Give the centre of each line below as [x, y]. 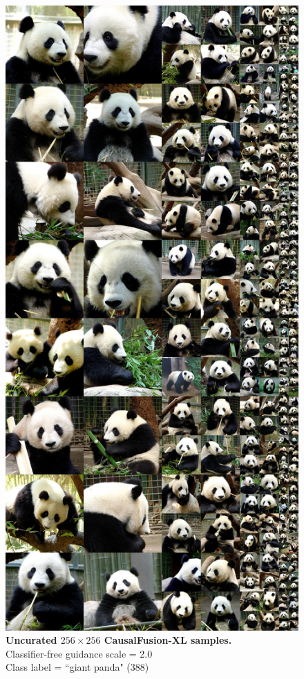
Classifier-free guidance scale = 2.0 [79, 653]
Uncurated [31, 640]
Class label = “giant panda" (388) [77, 667]
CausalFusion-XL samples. [168, 640]
